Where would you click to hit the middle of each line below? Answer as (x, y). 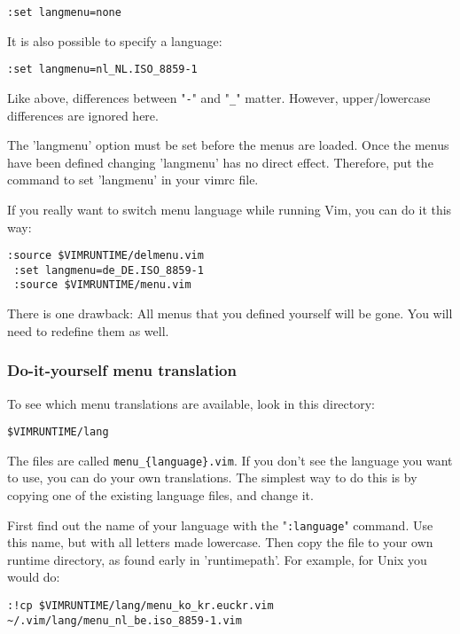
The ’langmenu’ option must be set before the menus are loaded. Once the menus (228, 145)
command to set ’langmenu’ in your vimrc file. (133, 180)
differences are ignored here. (83, 115)
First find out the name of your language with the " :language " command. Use (220, 524)
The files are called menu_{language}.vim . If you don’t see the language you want (230, 460)
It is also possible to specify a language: (115, 40)
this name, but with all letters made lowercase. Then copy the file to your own (220, 542)
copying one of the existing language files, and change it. (160, 495)
